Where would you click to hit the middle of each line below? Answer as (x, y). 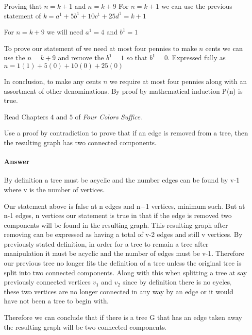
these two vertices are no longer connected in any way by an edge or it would (119, 291)
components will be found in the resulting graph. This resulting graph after (116, 225)
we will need (65, 32)
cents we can (224, 48)
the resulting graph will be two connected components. (85, 327)
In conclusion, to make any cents (53, 81)
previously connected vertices (47, 282)
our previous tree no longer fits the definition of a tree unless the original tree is (123, 263)
